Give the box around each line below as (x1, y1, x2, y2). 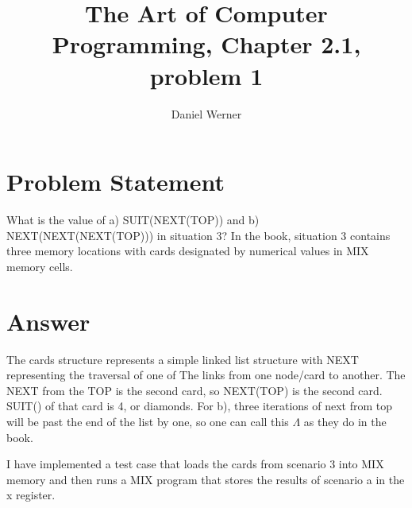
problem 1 (149, 59, 264, 91)
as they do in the (303, 413, 387, 429)
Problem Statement (6, 165, 225, 198)
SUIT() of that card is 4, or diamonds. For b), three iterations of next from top (6, 397, 393, 414)
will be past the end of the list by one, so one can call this (6, 413, 289, 429)
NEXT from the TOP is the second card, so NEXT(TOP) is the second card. (6, 382, 383, 398)
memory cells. (6, 258, 73, 274)
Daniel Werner (171, 105, 242, 122)
